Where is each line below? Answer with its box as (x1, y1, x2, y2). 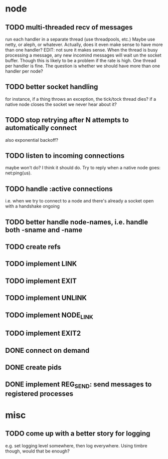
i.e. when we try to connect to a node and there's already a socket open (5, 198, 154, 204)
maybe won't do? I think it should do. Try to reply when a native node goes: (5, 165, 161, 171)
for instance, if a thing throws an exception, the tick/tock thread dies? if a (5, 96, 156, 102)
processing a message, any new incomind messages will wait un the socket (5, 52, 161, 58)
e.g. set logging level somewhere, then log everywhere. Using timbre (5, 442, 147, 448)
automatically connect (5, 124, 77, 132)
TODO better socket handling (5, 83, 98, 91)
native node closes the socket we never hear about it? (5, 101, 117, 107)
